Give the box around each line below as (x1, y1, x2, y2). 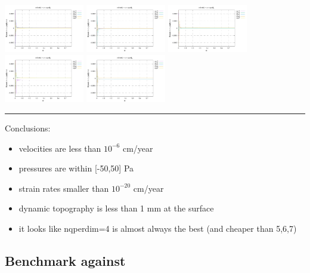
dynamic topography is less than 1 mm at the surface (18, 202, 214, 214)
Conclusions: (5, 121, 51, 134)
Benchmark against (5, 251, 126, 269)
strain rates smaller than (18, 182, 109, 194)
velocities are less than (18, 142, 101, 154)
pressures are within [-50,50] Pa (18, 162, 134, 174)
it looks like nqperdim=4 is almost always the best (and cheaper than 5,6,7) (18, 222, 297, 234)
